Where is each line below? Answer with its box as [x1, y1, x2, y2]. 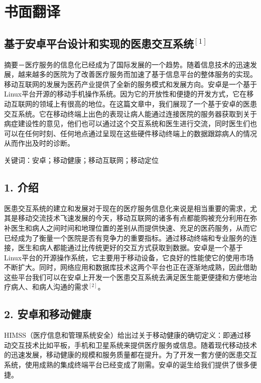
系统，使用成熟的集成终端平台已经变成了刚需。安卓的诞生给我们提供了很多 [4, 359, 250, 370]
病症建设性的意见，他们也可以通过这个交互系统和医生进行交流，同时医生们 [4, 118, 250, 129]
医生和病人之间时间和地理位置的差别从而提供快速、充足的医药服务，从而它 [11, 222, 257, 233]
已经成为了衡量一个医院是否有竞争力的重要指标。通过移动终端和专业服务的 [4, 232, 250, 243]
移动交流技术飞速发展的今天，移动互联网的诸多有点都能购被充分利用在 [18, 213, 250, 223]
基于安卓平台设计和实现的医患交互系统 [4, 35, 194, 51]
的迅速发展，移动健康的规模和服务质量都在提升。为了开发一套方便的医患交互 [4, 349, 257, 360]
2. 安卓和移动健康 [4, 306, 91, 322]
